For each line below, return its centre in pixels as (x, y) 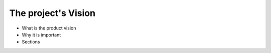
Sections (31, 42)
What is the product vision (49, 28)
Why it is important (41, 34)
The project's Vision (52, 13)
